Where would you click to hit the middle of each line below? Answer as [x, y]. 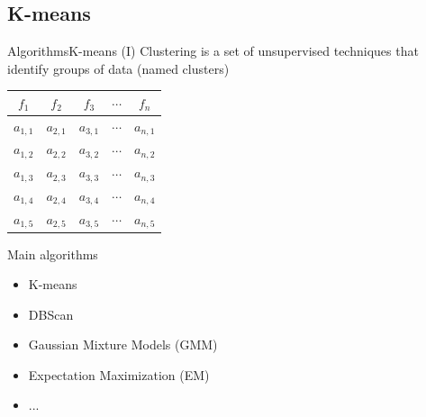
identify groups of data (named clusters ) [118, 68]
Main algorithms [53, 254]
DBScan [51, 314]
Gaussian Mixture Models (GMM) [123, 344]
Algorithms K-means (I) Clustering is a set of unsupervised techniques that [213, 51]
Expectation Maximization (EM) [119, 374]
